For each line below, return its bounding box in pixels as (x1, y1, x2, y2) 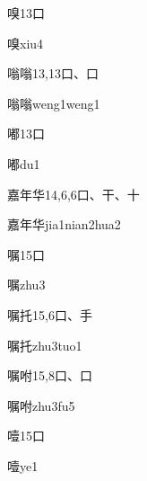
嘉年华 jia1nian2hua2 (7, 215, 121, 234)
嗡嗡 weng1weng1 (7, 94, 100, 112)
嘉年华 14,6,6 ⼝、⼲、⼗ (7, 184, 140, 203)
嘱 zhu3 (7, 275, 46, 294)
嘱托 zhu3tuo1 (7, 335, 82, 354)
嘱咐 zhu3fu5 (7, 396, 75, 414)
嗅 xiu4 (7, 33, 44, 52)
